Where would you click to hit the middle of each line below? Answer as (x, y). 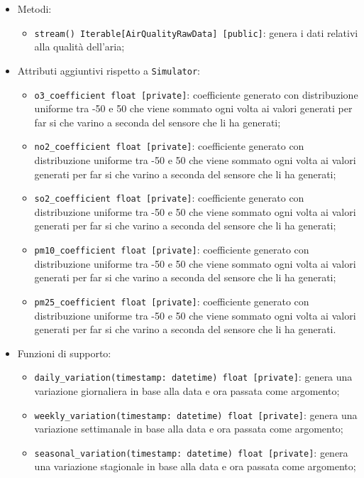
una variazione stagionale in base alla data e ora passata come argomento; (195, 466)
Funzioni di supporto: (64, 353)
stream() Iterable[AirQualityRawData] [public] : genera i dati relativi (196, 32)
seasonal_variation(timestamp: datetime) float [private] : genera (191, 452)
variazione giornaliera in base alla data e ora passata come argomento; (187, 390)
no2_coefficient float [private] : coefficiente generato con (169, 146)
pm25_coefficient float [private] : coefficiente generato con (172, 301)
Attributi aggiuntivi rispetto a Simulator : (109, 70)
